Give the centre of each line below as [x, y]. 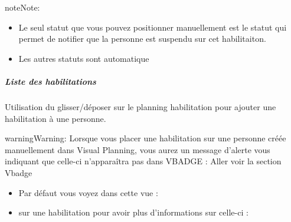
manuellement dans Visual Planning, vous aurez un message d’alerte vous [138, 149]
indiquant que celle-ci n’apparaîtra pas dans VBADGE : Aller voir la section [143, 161]
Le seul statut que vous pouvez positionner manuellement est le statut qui [153, 27]
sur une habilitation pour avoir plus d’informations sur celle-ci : [133, 212]
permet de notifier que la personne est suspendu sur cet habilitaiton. [142, 39]
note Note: [22, 7]
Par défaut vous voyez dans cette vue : [88, 192]
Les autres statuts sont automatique [84, 58]
